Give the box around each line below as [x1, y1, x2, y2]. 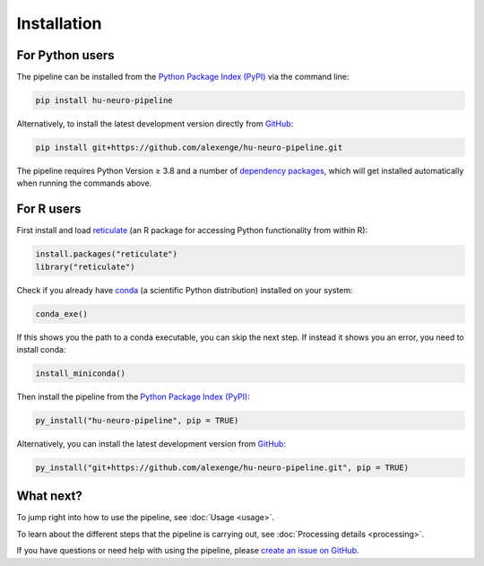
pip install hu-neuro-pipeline [35, 95, 174, 106]
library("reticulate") [35, 261, 135, 272]
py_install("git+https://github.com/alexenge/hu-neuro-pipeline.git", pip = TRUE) [35, 462, 410, 473]
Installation [16, 13, 102, 33]
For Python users [16, 48, 116, 63]
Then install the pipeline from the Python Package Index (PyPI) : [16, 391, 250, 402]
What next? [16, 489, 82, 504]
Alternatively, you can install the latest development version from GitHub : [16, 438, 287, 448]
